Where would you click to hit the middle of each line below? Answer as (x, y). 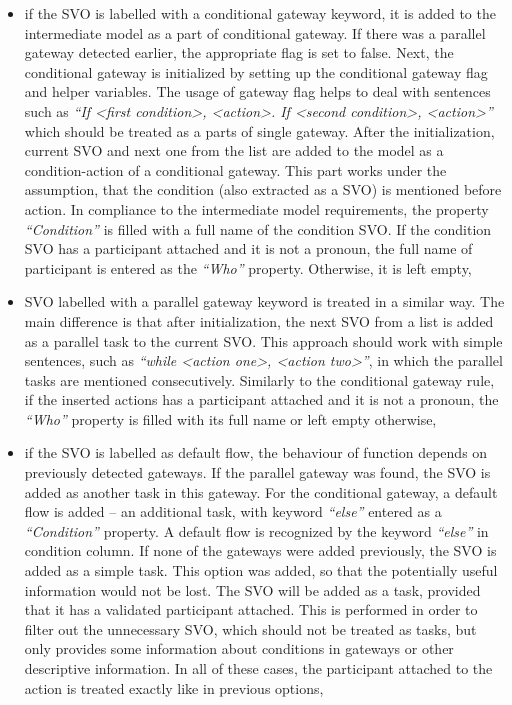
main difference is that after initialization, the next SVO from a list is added (259, 320)
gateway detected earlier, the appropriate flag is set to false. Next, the (239, 52)
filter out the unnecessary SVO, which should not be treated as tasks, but (250, 628)
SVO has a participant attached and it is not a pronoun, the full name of (248, 248)
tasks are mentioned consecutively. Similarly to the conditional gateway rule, (259, 379)
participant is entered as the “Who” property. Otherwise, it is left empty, (248, 267)
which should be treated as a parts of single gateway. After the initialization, (259, 130)
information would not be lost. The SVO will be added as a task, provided (252, 589)
